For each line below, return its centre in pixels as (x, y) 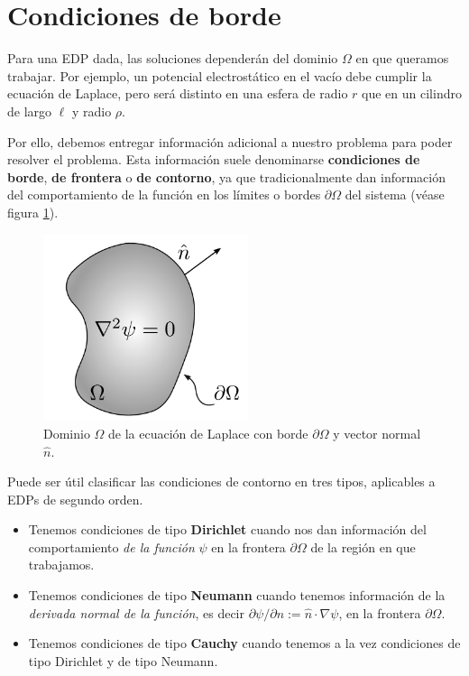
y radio (92, 111)
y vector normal (377, 433)
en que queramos (402, 58)
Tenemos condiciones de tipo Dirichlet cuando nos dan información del (227, 529)
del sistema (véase (395, 194)
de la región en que (363, 546)
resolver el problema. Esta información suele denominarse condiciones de (214, 159)
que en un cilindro (412, 93)
